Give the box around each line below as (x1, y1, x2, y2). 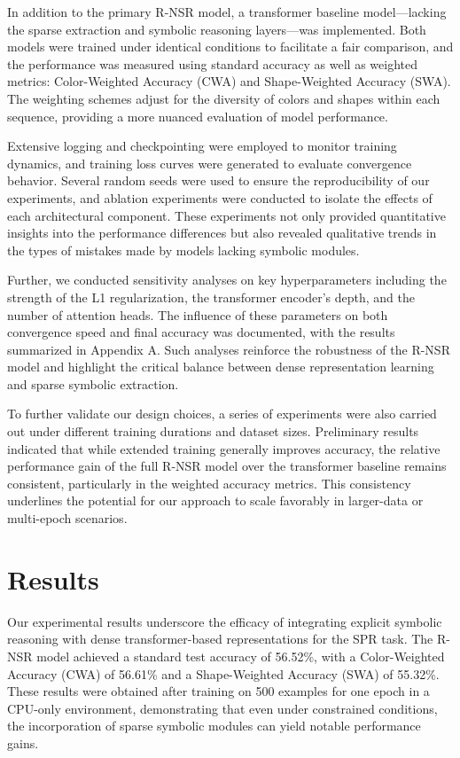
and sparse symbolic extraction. (7, 374, 179, 393)
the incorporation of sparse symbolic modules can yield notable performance (7, 716, 421, 735)
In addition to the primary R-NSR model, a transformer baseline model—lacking (7, 3, 447, 20)
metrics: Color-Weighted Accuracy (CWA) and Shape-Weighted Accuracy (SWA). (7, 72, 451, 90)
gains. (7, 733, 39, 752)
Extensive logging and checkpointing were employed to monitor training (7, 137, 397, 155)
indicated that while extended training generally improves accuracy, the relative (7, 439, 441, 457)
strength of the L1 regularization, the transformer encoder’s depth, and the (7, 287, 416, 306)
